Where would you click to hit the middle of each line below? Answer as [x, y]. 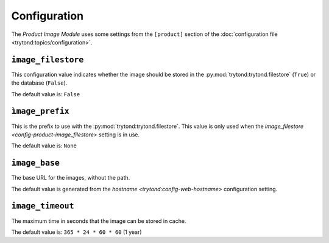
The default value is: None [44, 146]
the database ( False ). [39, 83]
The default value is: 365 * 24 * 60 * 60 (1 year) [77, 232]
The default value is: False [46, 94]
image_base [36, 163]
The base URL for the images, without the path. [71, 178]
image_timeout [43, 206]
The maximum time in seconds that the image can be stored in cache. [99, 221]
